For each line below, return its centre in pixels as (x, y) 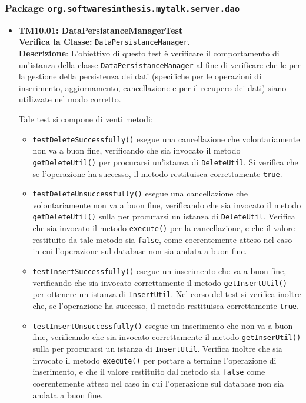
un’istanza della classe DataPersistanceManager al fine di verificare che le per (159, 64)
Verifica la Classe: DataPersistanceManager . (104, 41)
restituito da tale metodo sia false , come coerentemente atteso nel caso (162, 239)
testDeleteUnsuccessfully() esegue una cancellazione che (140, 193)
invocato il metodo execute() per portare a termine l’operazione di (154, 360)
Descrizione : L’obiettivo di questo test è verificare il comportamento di (149, 53)
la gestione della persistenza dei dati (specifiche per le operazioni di (140, 76)
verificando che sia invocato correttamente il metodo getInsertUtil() (160, 282)
